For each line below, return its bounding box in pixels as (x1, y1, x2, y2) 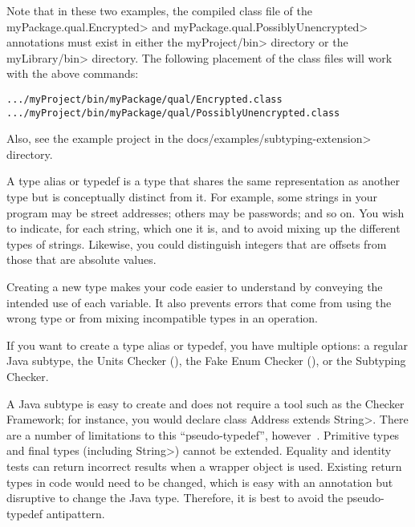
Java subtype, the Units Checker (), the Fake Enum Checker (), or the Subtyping (6, 352, 406, 369)
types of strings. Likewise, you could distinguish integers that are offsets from (6, 235, 387, 252)
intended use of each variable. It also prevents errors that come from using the (6, 294, 392, 310)
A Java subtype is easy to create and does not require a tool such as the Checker (6, 395, 405, 411)
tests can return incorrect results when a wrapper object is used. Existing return (6, 457, 402, 474)
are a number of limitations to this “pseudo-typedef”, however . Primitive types (6, 426, 400, 443)
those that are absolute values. (6, 251, 157, 268)
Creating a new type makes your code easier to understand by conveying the (6, 278, 383, 295)
